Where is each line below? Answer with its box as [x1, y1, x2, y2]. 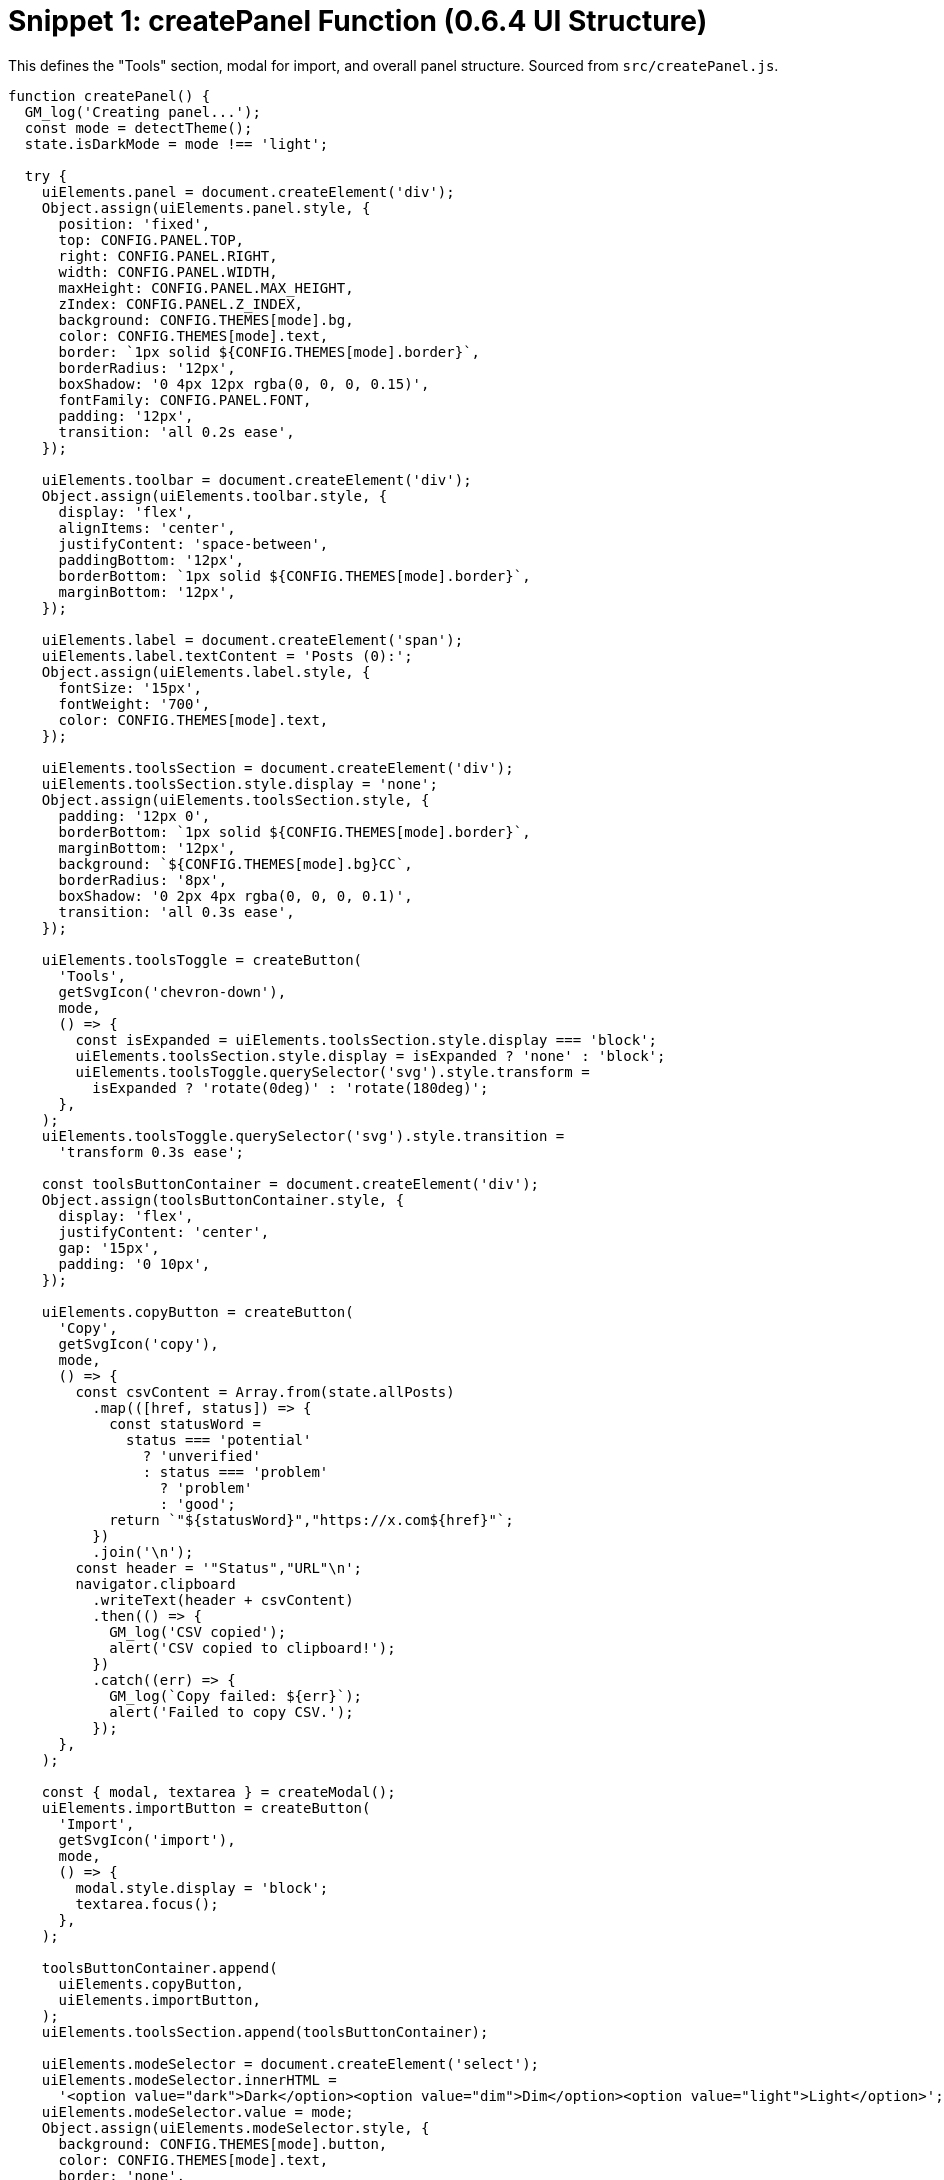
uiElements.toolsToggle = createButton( [41, 951, 363, 968]
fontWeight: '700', [58, 695, 211, 712]
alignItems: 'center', [58, 519, 236, 536]
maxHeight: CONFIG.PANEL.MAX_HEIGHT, [58, 279, 354, 296]
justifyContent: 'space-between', [58, 535, 329, 552]
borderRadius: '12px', [58, 359, 236, 376]
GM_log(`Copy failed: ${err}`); [109, 1687, 363, 1704]
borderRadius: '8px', [58, 871, 228, 888]
